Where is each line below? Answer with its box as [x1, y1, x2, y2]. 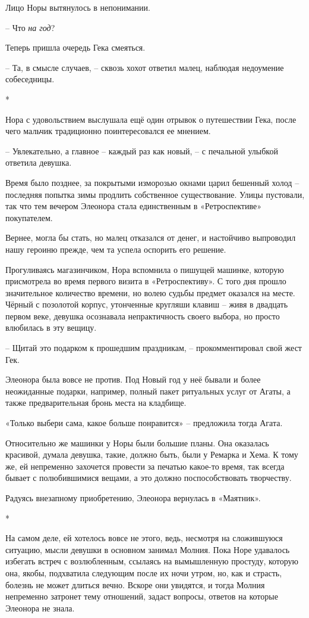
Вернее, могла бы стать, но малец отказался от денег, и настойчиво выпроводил [5, 231, 296, 244]
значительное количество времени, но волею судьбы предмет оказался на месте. [5, 286, 295, 299]
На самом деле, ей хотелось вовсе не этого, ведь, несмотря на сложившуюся [5, 532, 283, 544]
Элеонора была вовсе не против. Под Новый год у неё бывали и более [5, 373, 261, 386]
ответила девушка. [5, 156, 72, 169]
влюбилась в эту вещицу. [5, 321, 97, 334]
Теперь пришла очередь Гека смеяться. [5, 41, 146, 54]
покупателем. [5, 211, 53, 223]
